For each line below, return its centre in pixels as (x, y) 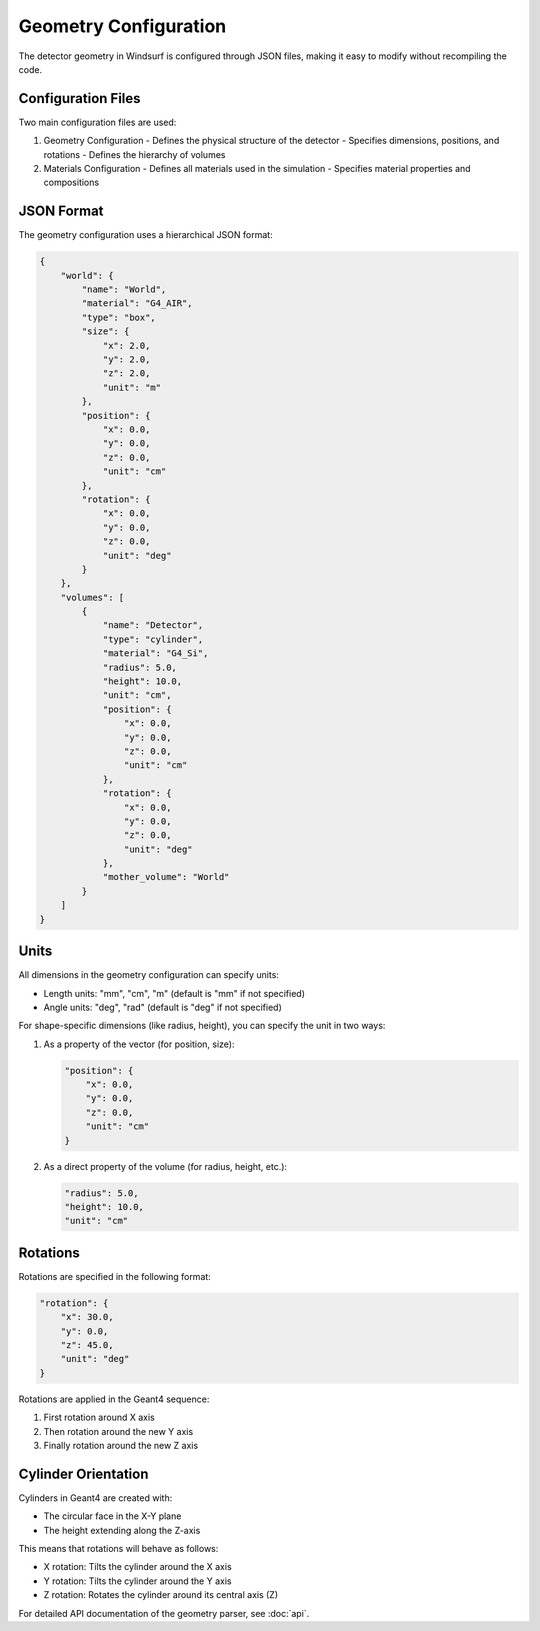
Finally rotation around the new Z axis (121, 1445)
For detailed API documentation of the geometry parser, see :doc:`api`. (164, 1613)
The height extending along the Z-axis (122, 1530)
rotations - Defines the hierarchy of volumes (134, 154)
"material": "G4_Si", (155, 653)
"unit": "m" (132, 387)
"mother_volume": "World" (166, 877)
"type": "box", (119, 317)
